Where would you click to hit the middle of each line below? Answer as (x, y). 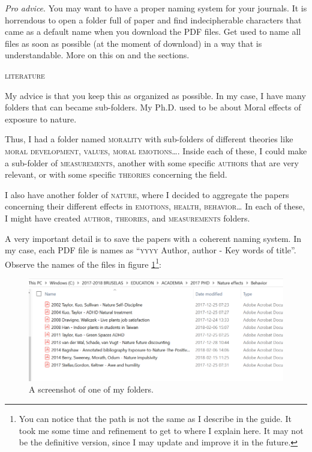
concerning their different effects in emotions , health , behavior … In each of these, (155, 206)
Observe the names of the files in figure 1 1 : (83, 263)
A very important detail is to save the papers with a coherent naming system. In (153, 238)
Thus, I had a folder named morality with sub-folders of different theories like (149, 139)
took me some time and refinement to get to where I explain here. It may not (161, 430)
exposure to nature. (41, 119)
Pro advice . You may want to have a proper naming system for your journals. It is (156, 8)
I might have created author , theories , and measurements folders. (127, 218)
